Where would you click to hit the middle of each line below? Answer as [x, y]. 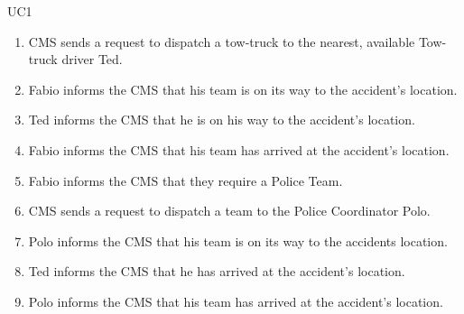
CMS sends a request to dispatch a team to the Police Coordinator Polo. [229, 211]
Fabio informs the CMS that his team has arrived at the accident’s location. [239, 149]
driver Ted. [92, 59]
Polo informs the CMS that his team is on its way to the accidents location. [238, 240]
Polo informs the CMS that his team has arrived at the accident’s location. [236, 301]
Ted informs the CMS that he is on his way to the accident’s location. [222, 120]
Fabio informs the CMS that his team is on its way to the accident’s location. [243, 89]
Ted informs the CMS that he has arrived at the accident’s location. [217, 271]
